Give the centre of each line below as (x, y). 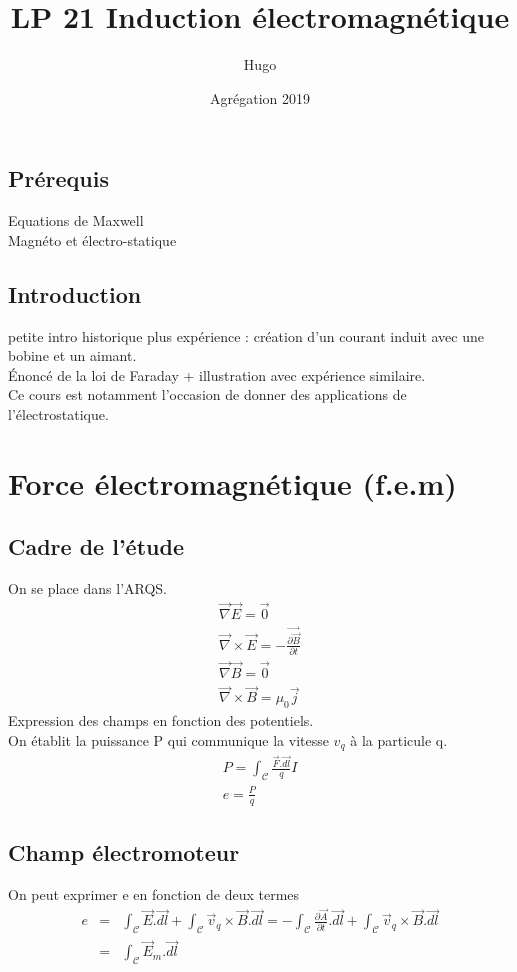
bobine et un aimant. (72, 355)
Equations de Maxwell (76, 220)
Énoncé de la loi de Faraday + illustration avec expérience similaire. (217, 374)
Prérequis (58, 178)
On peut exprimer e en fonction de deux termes (154, 893)
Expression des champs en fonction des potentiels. (161, 720)
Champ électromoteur (124, 851)
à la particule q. (399, 739)
